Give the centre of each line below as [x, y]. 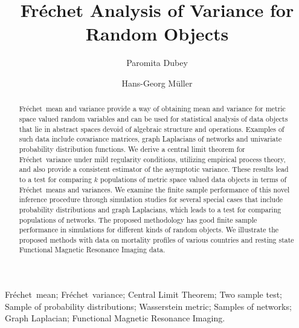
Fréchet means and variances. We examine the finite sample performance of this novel [154, 189]
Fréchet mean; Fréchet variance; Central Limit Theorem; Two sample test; [143, 294]
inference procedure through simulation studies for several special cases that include [151, 199]
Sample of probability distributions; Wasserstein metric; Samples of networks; [148, 306]
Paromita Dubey [157, 63]
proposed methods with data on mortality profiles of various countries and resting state [156, 239]
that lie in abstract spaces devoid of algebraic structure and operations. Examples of [152, 129]
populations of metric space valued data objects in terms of [193, 179]
